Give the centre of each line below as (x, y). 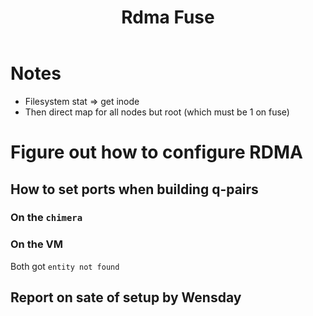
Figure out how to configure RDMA (156, 152)
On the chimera (46, 218)
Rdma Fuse (168, 17)
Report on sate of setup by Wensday (126, 297)
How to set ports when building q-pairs (134, 189)
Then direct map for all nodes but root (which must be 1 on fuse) (157, 112)
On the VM (36, 244)
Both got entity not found (65, 266)
